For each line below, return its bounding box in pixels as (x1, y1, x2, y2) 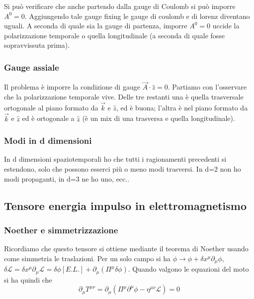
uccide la (212, 20, 240, 31)
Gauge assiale (4, 61, 59, 73)
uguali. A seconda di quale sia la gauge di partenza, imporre (4, 20, 187, 31)
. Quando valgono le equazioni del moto (128, 264, 249, 274)
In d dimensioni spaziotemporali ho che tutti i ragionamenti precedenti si (4, 154, 227, 164)
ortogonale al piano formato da (4, 102, 98, 112)
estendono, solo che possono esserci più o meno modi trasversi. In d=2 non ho (4, 164, 241, 174)
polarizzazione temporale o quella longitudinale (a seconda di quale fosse (4, 30, 225, 40)
